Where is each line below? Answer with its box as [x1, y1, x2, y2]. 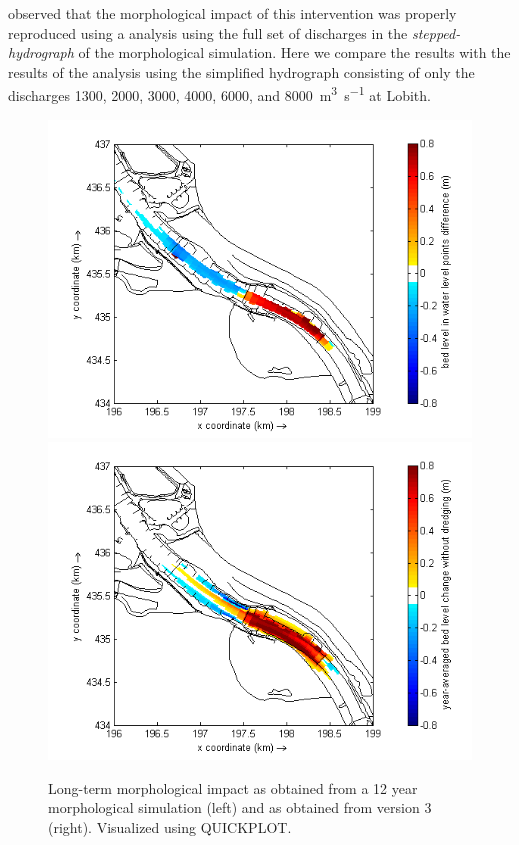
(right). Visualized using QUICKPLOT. [48, 817, 292, 837]
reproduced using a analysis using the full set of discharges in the [8, 22, 408, 43]
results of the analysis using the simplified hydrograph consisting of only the [8, 61, 475, 82]
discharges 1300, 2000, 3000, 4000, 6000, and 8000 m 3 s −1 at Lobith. [8, 82, 431, 106]
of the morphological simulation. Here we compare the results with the [78, 42, 511, 63]
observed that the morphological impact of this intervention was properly [8, 3, 457, 23]
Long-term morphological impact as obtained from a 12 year [48, 777, 418, 798]
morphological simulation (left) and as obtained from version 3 [48, 797, 432, 818]
